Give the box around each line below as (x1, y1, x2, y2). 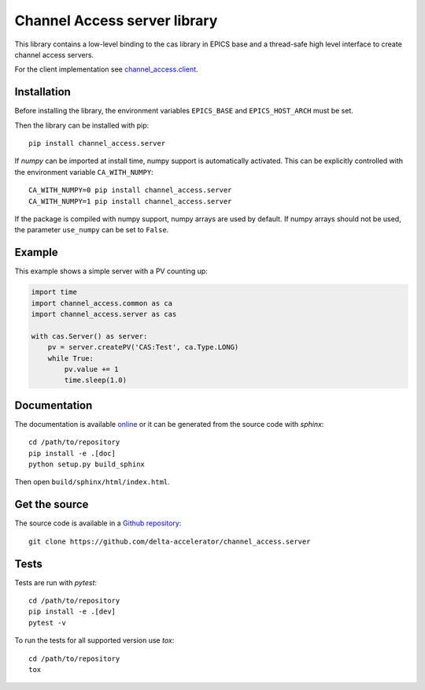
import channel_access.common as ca (31, 299, 173, 307)
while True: (47, 354, 94, 362)
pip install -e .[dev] (28, 607, 116, 616)
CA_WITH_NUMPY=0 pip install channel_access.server (28, 186, 232, 195)
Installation (14, 85, 71, 98)
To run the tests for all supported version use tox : (14, 636, 175, 645)
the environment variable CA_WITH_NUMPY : (14, 167, 153, 176)
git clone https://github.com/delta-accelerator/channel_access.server (28, 536, 311, 546)
